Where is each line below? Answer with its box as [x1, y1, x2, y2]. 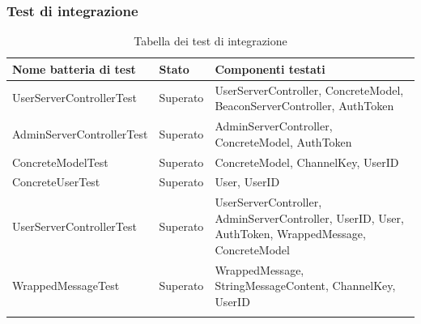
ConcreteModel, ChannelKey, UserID [215, 153, 399, 170]
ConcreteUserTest [12, 173, 100, 190]
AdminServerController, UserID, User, [215, 209, 404, 226]
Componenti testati [215, 60, 325, 77]
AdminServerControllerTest [12, 125, 148, 142]
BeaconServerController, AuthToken [215, 97, 394, 114]
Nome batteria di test [12, 60, 136, 77]
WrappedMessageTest [12, 277, 120, 294]
